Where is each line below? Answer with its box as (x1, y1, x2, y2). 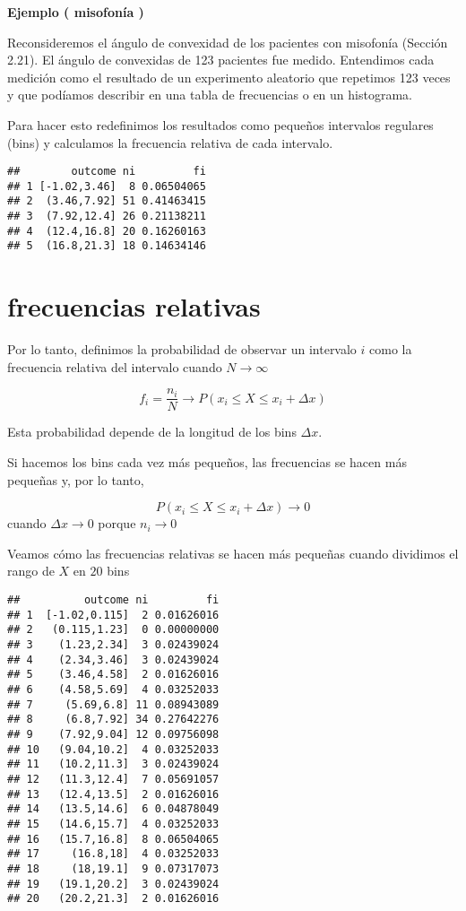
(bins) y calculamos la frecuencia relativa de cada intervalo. (7, 133, 333, 152)
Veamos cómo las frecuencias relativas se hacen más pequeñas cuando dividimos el (7, 543, 459, 562)
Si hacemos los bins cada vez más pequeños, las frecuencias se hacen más (7, 453, 407, 472)
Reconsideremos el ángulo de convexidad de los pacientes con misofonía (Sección (7, 32, 448, 51)
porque (98, 514, 136, 533)
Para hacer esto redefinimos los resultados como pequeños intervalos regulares (7, 115, 434, 134)
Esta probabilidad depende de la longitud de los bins (7, 422, 297, 441)
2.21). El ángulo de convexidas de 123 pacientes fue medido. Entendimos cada (7, 50, 435, 69)
